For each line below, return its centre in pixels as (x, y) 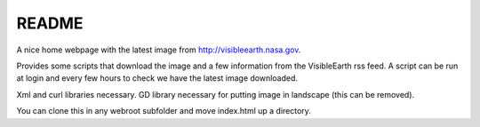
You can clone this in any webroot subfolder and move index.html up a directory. (164, 111)
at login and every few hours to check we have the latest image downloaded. (157, 78)
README (50, 23)
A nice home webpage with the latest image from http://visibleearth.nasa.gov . (159, 50)
